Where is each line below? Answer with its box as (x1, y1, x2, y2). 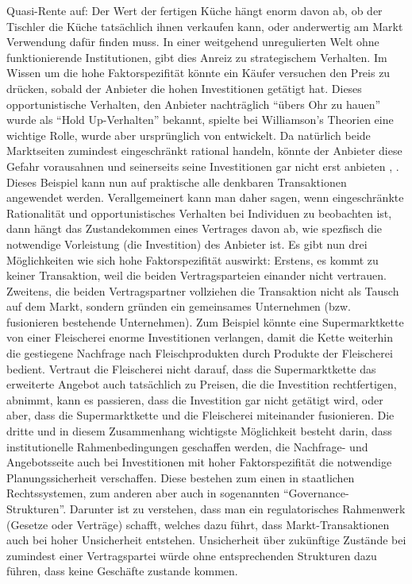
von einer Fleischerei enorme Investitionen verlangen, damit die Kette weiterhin (6, 329, 394, 346)
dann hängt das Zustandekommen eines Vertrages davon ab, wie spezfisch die (6, 220, 383, 237)
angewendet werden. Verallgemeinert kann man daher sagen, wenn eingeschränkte (6, 189, 404, 206)
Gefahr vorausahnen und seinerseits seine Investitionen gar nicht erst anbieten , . (6, 157, 399, 174)
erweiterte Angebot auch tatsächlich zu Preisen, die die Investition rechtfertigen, (6, 376, 397, 393)
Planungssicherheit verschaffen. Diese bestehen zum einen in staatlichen (6, 469, 355, 485)
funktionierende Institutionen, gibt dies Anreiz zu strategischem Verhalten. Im (6, 48, 387, 65)
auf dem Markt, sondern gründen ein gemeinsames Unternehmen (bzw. (6, 298, 351, 315)
